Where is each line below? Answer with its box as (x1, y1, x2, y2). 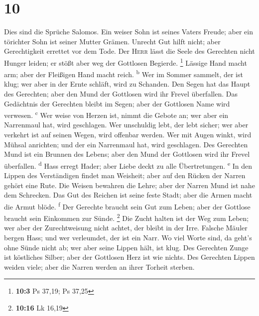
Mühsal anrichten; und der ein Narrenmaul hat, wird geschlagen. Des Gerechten (4, 139, 248, 149)
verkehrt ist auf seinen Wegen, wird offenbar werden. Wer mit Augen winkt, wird (4, 129, 252, 140)
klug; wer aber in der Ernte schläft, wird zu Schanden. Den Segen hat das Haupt (4, 79, 251, 89)
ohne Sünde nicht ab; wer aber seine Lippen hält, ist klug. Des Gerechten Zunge (4, 242, 249, 252)
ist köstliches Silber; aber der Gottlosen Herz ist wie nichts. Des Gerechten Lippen (4, 252, 255, 262)
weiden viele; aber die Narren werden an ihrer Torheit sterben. (4, 261, 195, 272)
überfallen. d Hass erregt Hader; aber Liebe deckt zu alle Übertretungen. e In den (4, 159, 253, 171)
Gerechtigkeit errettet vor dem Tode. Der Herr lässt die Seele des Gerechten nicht (4, 46, 255, 56)
